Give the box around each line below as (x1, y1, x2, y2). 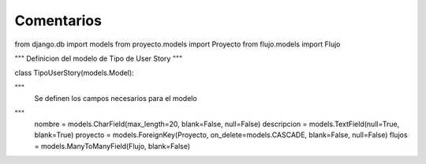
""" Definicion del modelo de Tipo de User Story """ (14, 54, 183, 63)
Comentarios (14, 12, 103, 29)
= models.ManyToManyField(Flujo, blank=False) (34, 141, 191, 151)
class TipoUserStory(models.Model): (14, 68, 134, 78)
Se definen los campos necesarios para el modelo (34, 94, 197, 103)
